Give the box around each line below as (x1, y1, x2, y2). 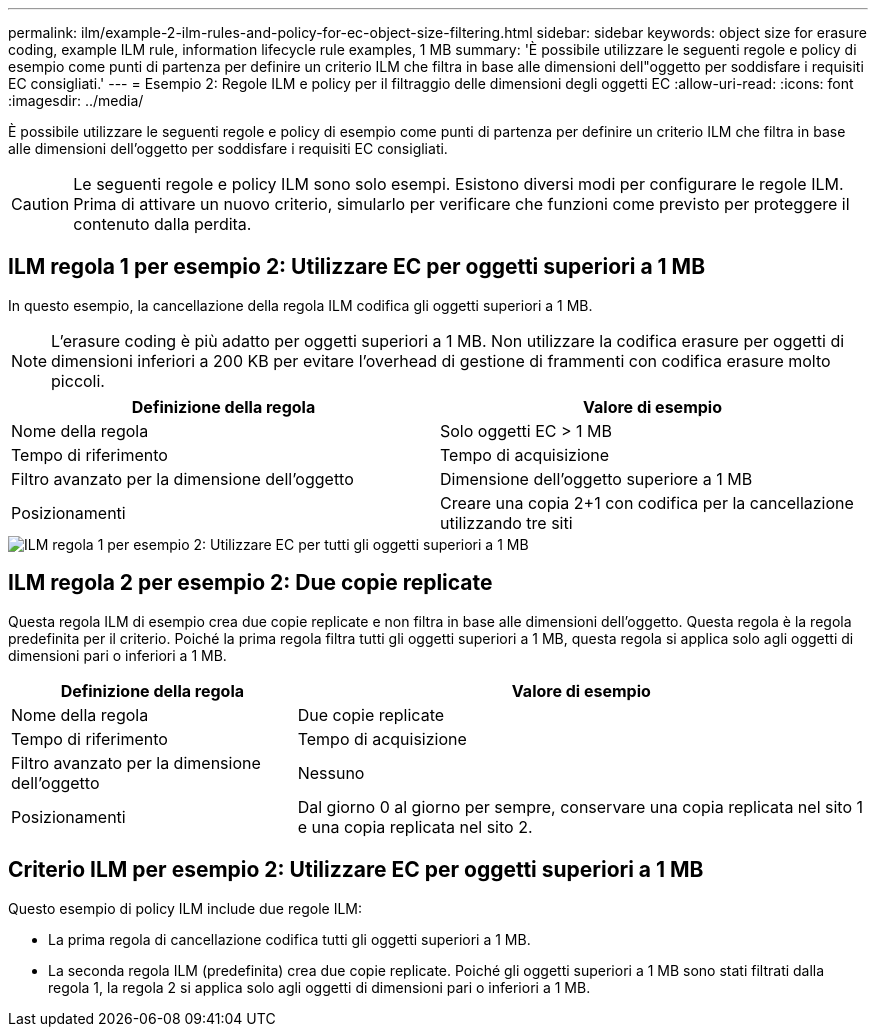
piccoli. (51, 370, 105, 391)
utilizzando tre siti (440, 512, 573, 533)
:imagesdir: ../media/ (8, 92, 144, 109)
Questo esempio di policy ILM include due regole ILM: (8, 899, 362, 917)
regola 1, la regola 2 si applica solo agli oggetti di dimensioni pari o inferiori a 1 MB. (48, 978, 591, 996)
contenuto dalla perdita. (73, 214, 252, 234)
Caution (11, 194, 70, 214)
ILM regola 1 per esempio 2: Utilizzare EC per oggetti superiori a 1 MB (8, 254, 706, 280)
